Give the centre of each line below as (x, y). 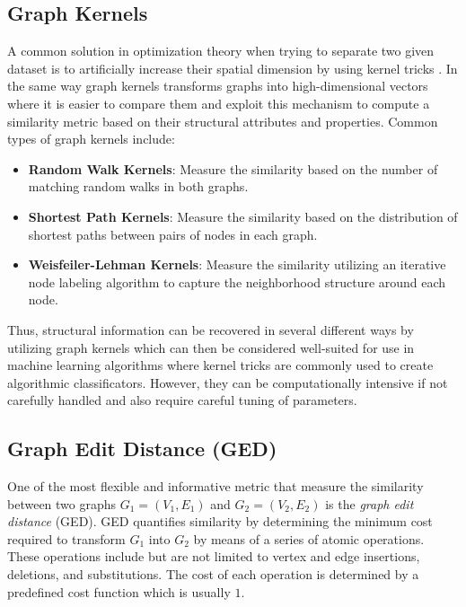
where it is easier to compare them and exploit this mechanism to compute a (219, 103)
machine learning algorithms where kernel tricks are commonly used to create (220, 365)
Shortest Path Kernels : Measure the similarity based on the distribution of (243, 216)
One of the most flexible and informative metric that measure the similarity (215, 486)
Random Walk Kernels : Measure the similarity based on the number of (233, 168)
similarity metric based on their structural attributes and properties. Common (223, 121)
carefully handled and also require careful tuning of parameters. (182, 400)
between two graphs (62, 503)
